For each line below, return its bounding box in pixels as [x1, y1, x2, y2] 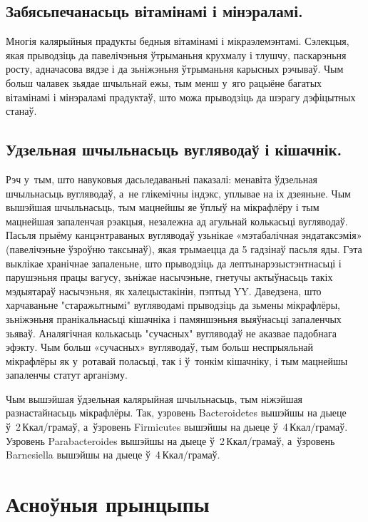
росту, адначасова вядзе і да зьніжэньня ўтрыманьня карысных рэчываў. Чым [6, 61, 344, 76]
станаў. [6, 103, 37, 118]
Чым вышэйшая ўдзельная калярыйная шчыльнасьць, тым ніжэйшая [6, 391, 303, 406]
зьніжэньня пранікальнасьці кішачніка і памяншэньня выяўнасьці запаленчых [6, 311, 342, 326]
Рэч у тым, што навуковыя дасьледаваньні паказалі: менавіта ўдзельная [6, 171, 317, 186]
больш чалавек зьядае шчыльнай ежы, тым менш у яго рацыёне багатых [6, 75, 322, 90]
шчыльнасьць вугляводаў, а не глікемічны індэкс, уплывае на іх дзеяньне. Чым [6, 185, 351, 200]
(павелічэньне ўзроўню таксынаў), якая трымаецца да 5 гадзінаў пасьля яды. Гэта [6, 241, 362, 256]
